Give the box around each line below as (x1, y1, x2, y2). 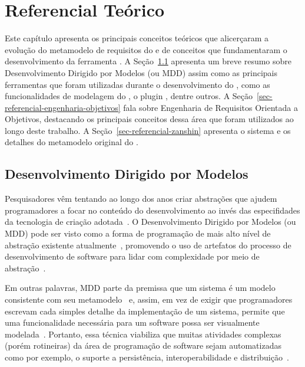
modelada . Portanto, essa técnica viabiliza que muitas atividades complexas (5, 327, 281, 340)
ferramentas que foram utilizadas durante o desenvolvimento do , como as (5, 78, 270, 90)
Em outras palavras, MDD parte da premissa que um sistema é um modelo (5, 281, 276, 294)
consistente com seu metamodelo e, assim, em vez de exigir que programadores (5, 293, 293, 306)
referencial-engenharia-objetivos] (5, 101, 121, 113)
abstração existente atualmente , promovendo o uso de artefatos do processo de (5, 238, 291, 251)
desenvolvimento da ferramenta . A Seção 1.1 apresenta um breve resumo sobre (5, 55, 292, 67)
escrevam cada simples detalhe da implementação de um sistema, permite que (5, 304, 285, 317)
